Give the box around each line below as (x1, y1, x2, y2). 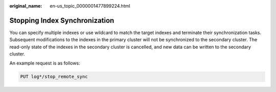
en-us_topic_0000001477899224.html (50, 3, 130, 9)
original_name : (9, 3, 42, 9)
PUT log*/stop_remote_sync (20, 74, 88, 80)
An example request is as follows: (9, 60, 80, 66)
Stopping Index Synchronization (9, 16, 114, 25)
